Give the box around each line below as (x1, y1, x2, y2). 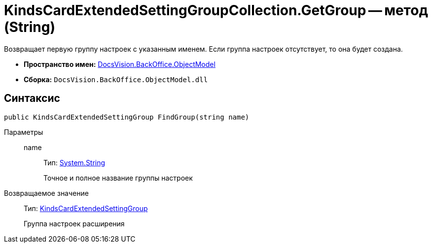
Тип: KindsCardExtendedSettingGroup (24, 204, 148, 213)
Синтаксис (4, 92, 60, 105)
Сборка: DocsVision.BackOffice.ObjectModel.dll (24, 75, 208, 84)
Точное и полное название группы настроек (43, 173, 193, 182)
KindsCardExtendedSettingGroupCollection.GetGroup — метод (4, 2, 428, 19)
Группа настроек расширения (24, 219, 125, 228)
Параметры (4, 127, 43, 136)
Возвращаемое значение (4, 188, 89, 197)
